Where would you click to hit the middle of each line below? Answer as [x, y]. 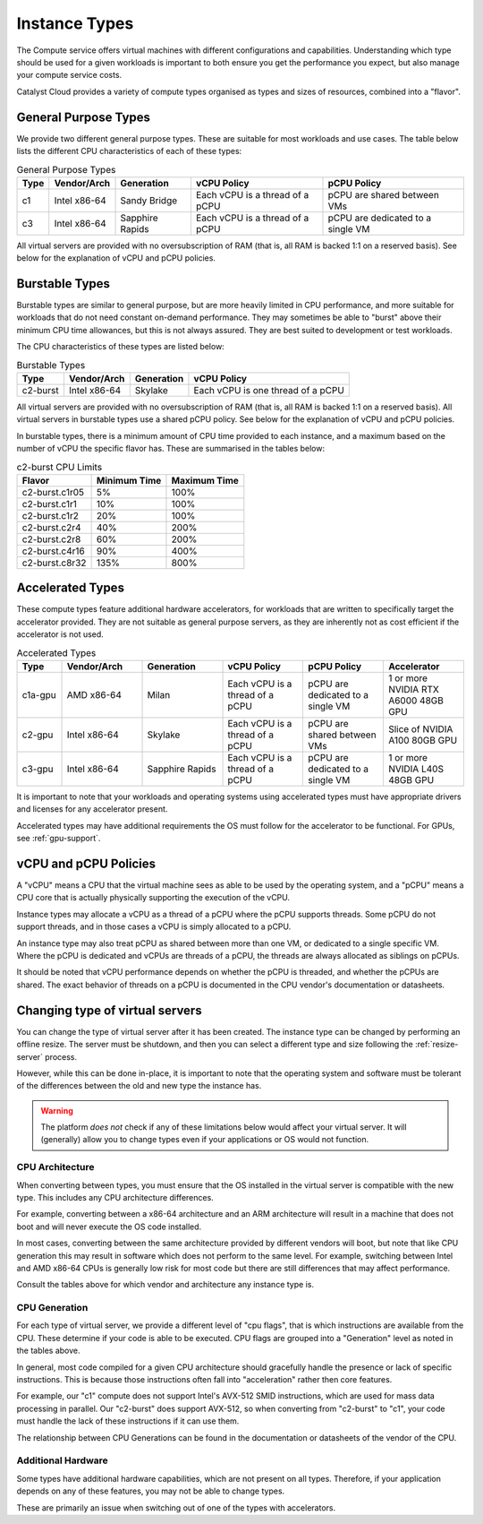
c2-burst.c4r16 [53, 551]
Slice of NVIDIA [420, 729]
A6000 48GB [416, 701]
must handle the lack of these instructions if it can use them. [128, 1421]
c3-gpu [38, 769]
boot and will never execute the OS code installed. [109, 1227]
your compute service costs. [69, 75]
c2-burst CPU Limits [59, 467]
